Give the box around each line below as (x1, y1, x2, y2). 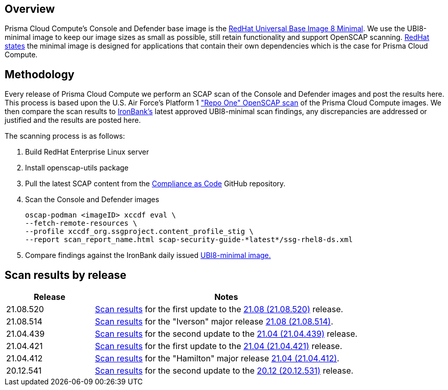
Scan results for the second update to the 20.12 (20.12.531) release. (95, 365, 353, 376)
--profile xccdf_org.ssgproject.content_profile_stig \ (25, 227, 254, 236)
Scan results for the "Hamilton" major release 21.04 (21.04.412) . (95, 353, 340, 364)
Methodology (5, 68, 75, 81)
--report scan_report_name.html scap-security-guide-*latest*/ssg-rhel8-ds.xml (25, 235, 353, 244)
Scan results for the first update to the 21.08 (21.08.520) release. (95, 304, 343, 315)
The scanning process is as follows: (5, 132, 125, 141)
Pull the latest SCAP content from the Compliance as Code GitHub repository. (25, 179, 286, 188)
